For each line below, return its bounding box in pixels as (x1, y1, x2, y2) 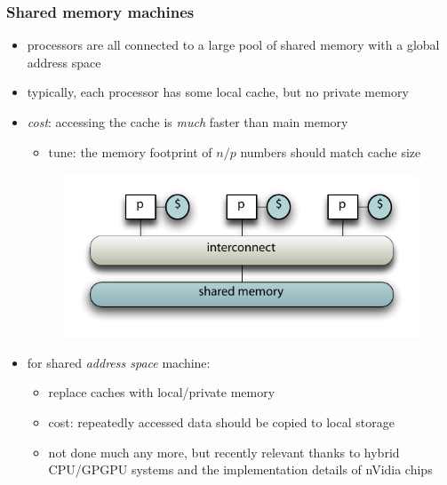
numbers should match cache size (240, 142, 421, 161)
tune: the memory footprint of (48, 142, 212, 161)
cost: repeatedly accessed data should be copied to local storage (48, 413, 395, 432)
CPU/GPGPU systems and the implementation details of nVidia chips (48, 460, 433, 479)
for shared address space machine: (27, 353, 211, 371)
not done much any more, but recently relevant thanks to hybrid (48, 442, 400, 461)
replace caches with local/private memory (48, 383, 275, 402)
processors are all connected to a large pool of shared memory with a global (27, 36, 440, 54)
